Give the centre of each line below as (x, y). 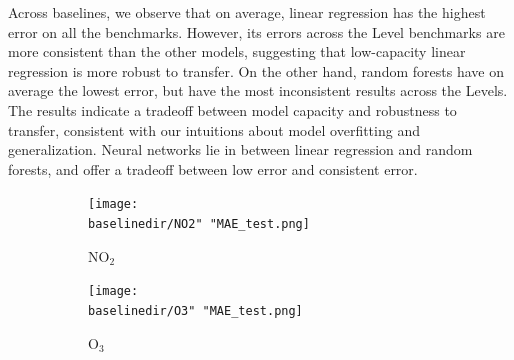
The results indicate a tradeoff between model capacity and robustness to (232, 109)
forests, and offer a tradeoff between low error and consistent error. (213, 168)
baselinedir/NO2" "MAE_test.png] (199, 224)
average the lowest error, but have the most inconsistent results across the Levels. (258, 90)
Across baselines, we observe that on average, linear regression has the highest (247, 12)
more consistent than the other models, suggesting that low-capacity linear (237, 51)
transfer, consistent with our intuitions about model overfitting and (214, 129)
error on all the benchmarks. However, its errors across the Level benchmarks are (256, 31)
